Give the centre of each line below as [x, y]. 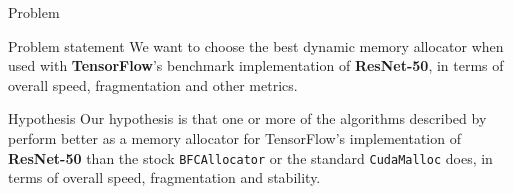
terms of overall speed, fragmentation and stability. [164, 177]
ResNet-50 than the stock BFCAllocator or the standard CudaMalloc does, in [250, 157]
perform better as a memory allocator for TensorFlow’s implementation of [234, 137]
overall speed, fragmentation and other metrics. [153, 84]
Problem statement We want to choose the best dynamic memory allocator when [256, 45]
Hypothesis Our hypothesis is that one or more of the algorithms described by [247, 118]
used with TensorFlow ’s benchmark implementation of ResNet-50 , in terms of [256, 65]
